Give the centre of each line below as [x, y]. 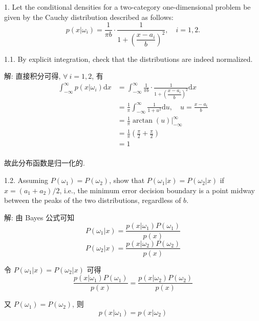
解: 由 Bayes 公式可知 [39, 217]
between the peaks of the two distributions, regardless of [93, 200]
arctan [143, 121]
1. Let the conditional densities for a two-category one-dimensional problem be [127, 7]
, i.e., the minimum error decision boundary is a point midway [157, 190]
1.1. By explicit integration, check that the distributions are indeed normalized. [128, 59]
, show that [127, 180]
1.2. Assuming [26, 180]
